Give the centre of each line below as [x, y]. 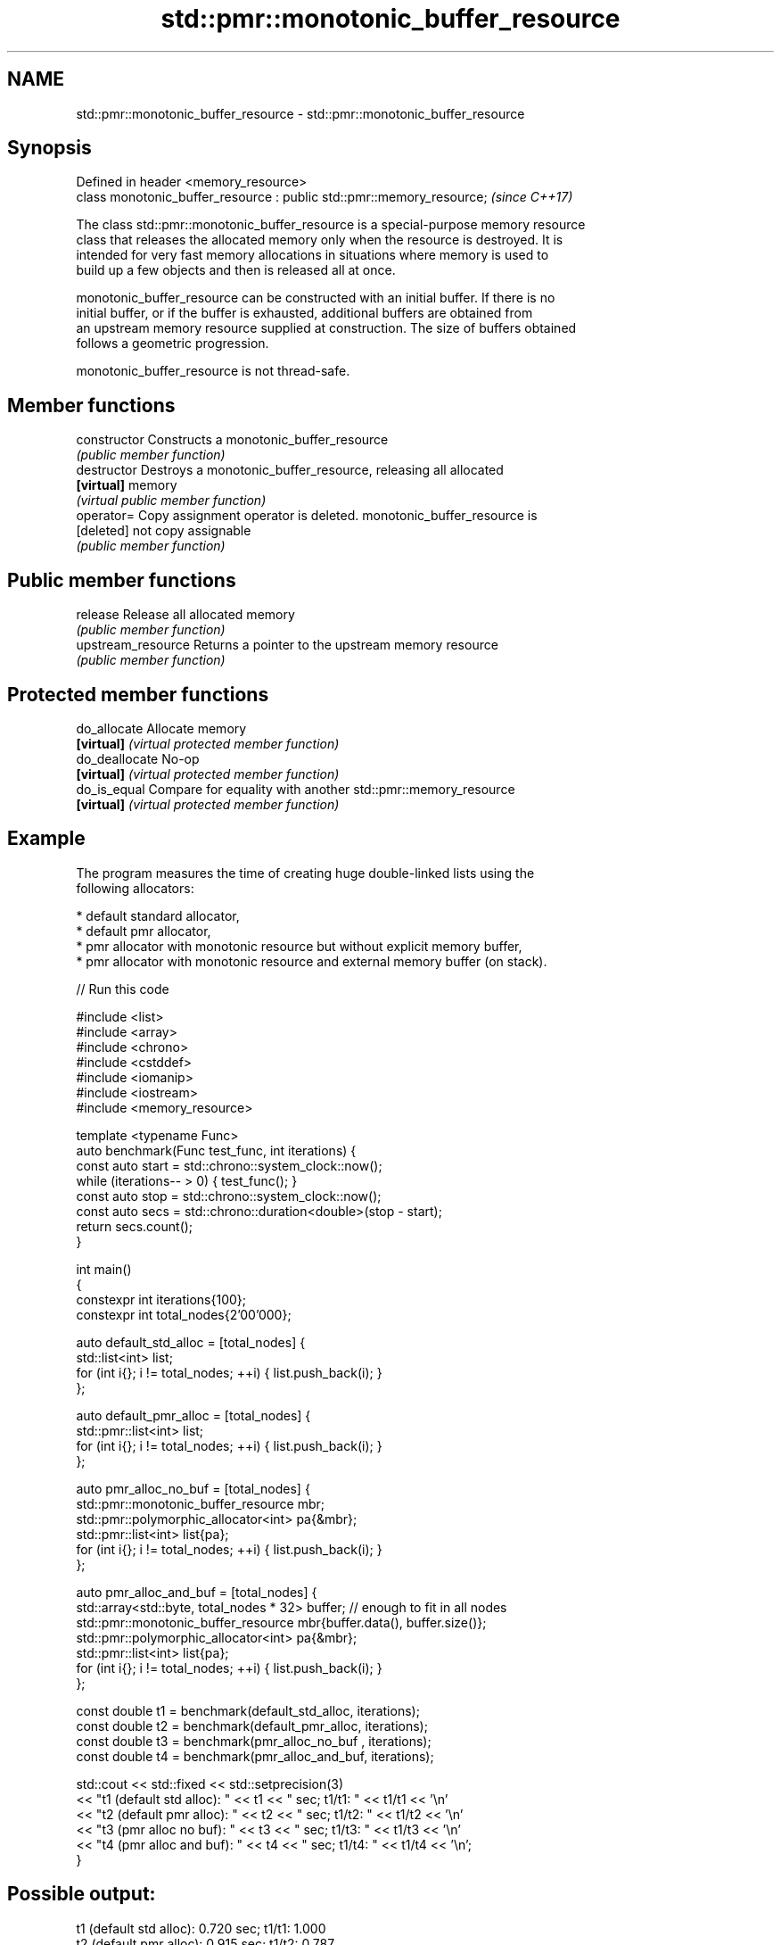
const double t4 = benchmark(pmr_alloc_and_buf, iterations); [255, 1756]
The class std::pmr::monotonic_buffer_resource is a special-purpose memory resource [331, 225]
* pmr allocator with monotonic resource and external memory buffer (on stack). [312, 961]
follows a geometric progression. [173, 343]
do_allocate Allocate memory [161, 728]
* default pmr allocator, [144, 931]
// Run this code [123, 989]
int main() [104, 1269]
